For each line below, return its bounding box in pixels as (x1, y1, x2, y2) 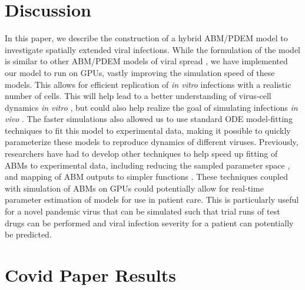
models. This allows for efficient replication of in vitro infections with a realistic (5, 78, 291, 90)
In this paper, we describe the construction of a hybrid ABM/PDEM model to (5, 32, 288, 44)
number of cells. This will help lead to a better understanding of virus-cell (5, 90, 271, 102)
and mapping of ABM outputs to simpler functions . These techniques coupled (5, 170, 288, 183)
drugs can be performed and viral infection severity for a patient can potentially (5, 216, 294, 229)
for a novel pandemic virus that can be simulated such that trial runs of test (5, 205, 280, 218)
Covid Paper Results (5, 263, 177, 286)
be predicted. (5, 228, 52, 240)
